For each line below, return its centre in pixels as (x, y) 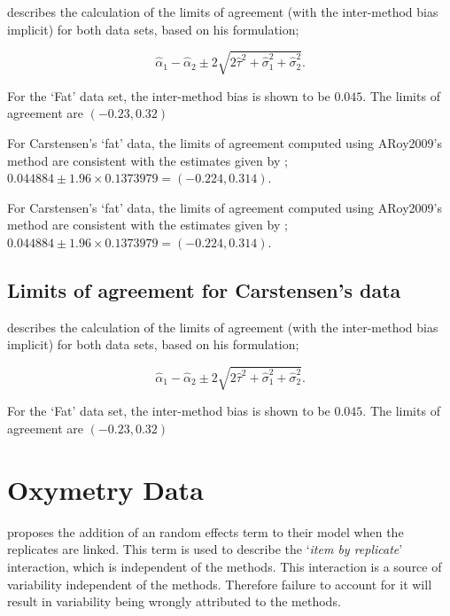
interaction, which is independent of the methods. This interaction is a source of (225, 566)
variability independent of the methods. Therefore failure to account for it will (220, 584)
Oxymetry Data (105, 489)
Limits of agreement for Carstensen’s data (204, 289)
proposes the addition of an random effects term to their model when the (206, 531)
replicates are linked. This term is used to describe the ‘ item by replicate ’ (205, 549)
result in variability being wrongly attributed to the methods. (174, 601)
